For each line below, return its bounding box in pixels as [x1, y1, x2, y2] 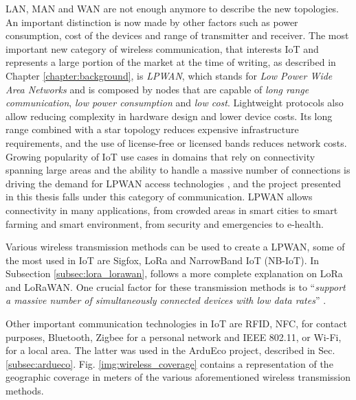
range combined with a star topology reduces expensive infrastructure [5, 122, 299, 137]
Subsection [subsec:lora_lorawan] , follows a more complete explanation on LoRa [5, 266, 343, 281]
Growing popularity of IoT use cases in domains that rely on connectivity [5, 149, 315, 163]
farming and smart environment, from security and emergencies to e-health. [5, 216, 324, 231]
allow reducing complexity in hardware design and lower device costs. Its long [5, 108, 333, 123]
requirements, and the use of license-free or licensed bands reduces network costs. [5, 135, 347, 150]
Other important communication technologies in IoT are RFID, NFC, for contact [5, 316, 347, 331]
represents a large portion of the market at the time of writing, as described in [5, 55, 336, 69]
